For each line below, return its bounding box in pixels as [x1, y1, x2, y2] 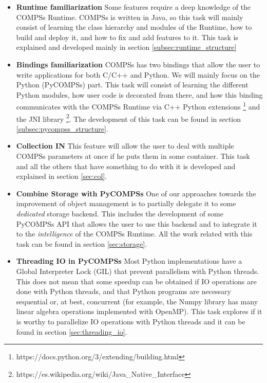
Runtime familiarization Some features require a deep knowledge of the [16, 2, 251, 12]
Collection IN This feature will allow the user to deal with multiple [16, 140, 234, 151]
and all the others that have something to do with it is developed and [16, 160, 236, 171]
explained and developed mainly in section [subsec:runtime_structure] [16, 42, 237, 52]
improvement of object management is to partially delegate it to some [16, 198, 236, 209]
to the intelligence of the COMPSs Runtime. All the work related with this [16, 228, 253, 239]
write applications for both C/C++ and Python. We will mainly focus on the [16, 69, 260, 80]
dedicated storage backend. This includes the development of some [16, 208, 223, 218]
